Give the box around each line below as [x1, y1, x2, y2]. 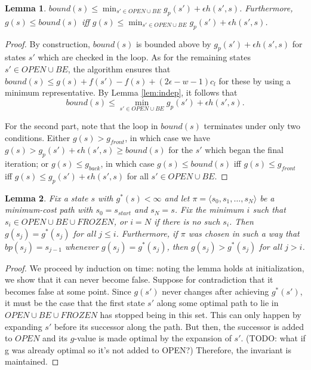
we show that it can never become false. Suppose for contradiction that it [5, 273, 273, 286]
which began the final [205, 143, 284, 156]
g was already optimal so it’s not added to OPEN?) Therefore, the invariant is [5, 343, 291, 356]
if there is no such [153, 215, 220, 227]
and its [42, 332, 68, 344]
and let [164, 191, 190, 204]
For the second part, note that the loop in [5, 119, 158, 132]
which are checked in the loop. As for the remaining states [38, 51, 251, 63]
